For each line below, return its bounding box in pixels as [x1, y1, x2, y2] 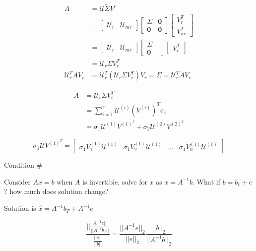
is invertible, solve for [82, 176, 147, 187]
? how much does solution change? [4, 186, 109, 196]
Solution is [4, 203, 36, 213]
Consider [4, 176, 31, 187]
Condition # [4, 160, 43, 170]
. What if [192, 176, 220, 187]
